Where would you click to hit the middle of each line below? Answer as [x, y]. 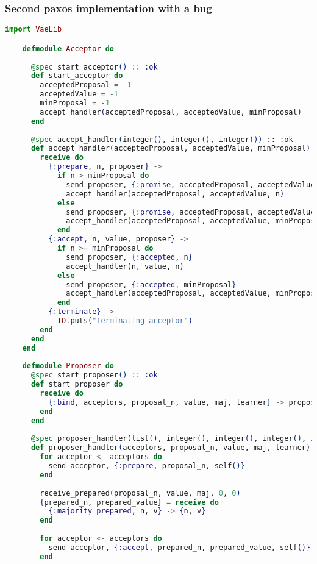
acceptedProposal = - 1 [86, 85]
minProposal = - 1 [75, 103]
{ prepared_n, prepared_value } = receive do [129, 502]
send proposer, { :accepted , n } [129, 257]
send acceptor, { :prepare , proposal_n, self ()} [147, 466]
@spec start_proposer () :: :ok [94, 375]
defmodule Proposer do [68, 366]
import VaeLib [34, 30]
